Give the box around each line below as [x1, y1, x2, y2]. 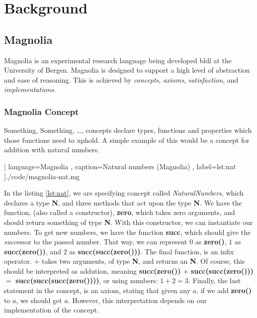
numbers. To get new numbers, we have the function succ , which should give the [4, 226, 251, 237]
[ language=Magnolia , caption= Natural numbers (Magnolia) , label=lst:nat [4, 161, 236, 171]
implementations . [4, 84, 56, 95]
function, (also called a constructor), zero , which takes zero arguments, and [4, 207, 235, 217]
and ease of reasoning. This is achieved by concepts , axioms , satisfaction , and [4, 74, 239, 85]
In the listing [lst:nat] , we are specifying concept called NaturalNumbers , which [4, 188, 244, 198]
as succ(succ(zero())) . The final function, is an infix [69, 246, 234, 256]
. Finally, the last [188, 275, 241, 286]
